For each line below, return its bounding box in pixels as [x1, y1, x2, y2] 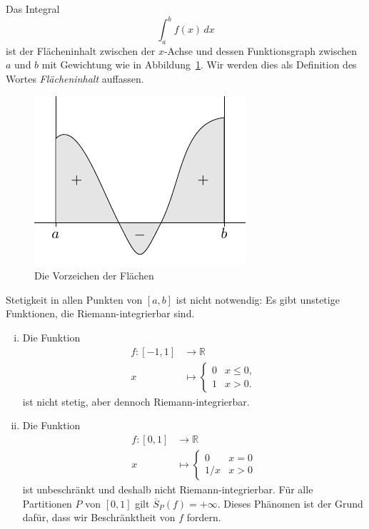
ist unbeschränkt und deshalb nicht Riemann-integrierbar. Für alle [22, 481, 313, 496]
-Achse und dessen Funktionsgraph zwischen [163, 43, 358, 58]
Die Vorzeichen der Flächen [34, 268, 154, 283]
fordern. [186, 510, 221, 525]
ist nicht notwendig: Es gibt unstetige [176, 292, 340, 307]
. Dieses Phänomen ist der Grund [217, 495, 363, 510]
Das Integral [6, 1, 60, 16]
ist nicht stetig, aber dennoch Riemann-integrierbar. [22, 394, 250, 409]
